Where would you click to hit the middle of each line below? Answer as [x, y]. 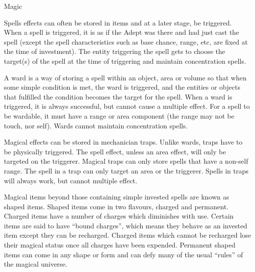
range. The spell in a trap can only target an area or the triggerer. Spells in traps [126, 170]
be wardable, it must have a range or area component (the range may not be [119, 115]
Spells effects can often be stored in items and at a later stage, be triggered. [118, 22]
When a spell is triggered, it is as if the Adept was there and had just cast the [122, 32]
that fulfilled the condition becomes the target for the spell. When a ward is [118, 96]
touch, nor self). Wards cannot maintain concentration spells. [96, 125]
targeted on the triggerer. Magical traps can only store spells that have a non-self [126, 161]
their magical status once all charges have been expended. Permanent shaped [120, 245]
